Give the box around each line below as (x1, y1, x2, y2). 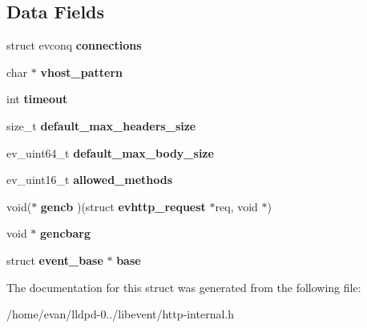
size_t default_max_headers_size (6, 117, 196, 134)
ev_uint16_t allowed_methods (6, 171, 173, 188)
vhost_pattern (40, 63, 123, 80)
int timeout (6, 90, 68, 107)
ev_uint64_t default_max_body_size (6, 144, 214, 161)
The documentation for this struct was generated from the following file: (6, 278, 361, 295)
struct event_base (6, 251, 103, 268)
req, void (215, 198, 258, 214)
